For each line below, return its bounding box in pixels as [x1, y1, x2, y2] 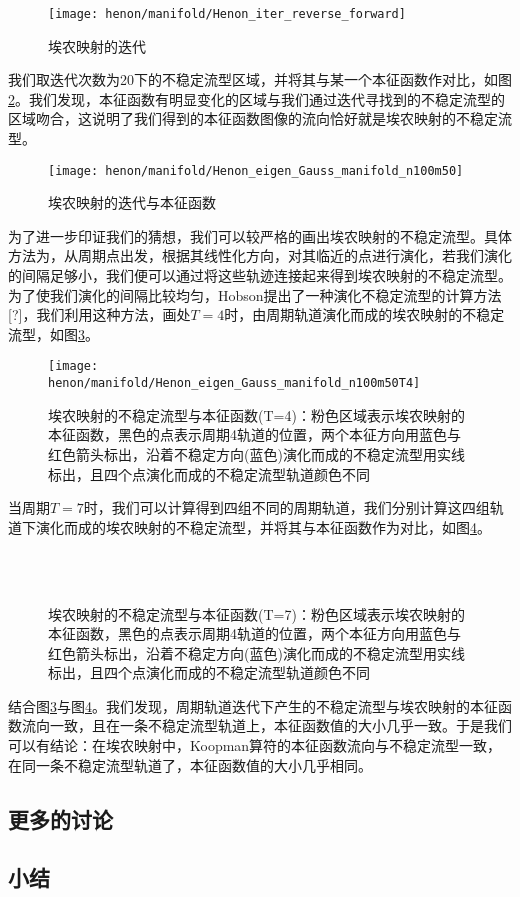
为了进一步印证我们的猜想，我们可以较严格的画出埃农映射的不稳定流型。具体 [8, 225, 512, 246]
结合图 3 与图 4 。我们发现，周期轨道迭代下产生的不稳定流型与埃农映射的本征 [8, 695, 498, 716]
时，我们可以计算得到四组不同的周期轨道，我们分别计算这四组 [83, 497, 490, 518]
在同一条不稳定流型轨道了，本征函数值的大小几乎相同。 [8, 754, 372, 775]
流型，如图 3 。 [8, 323, 99, 344]
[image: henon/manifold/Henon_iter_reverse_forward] [48, 7, 406, 21]
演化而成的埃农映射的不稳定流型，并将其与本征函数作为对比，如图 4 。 [35, 516, 491, 537]
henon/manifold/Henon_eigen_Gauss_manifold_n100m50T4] [48, 376, 421, 391]
